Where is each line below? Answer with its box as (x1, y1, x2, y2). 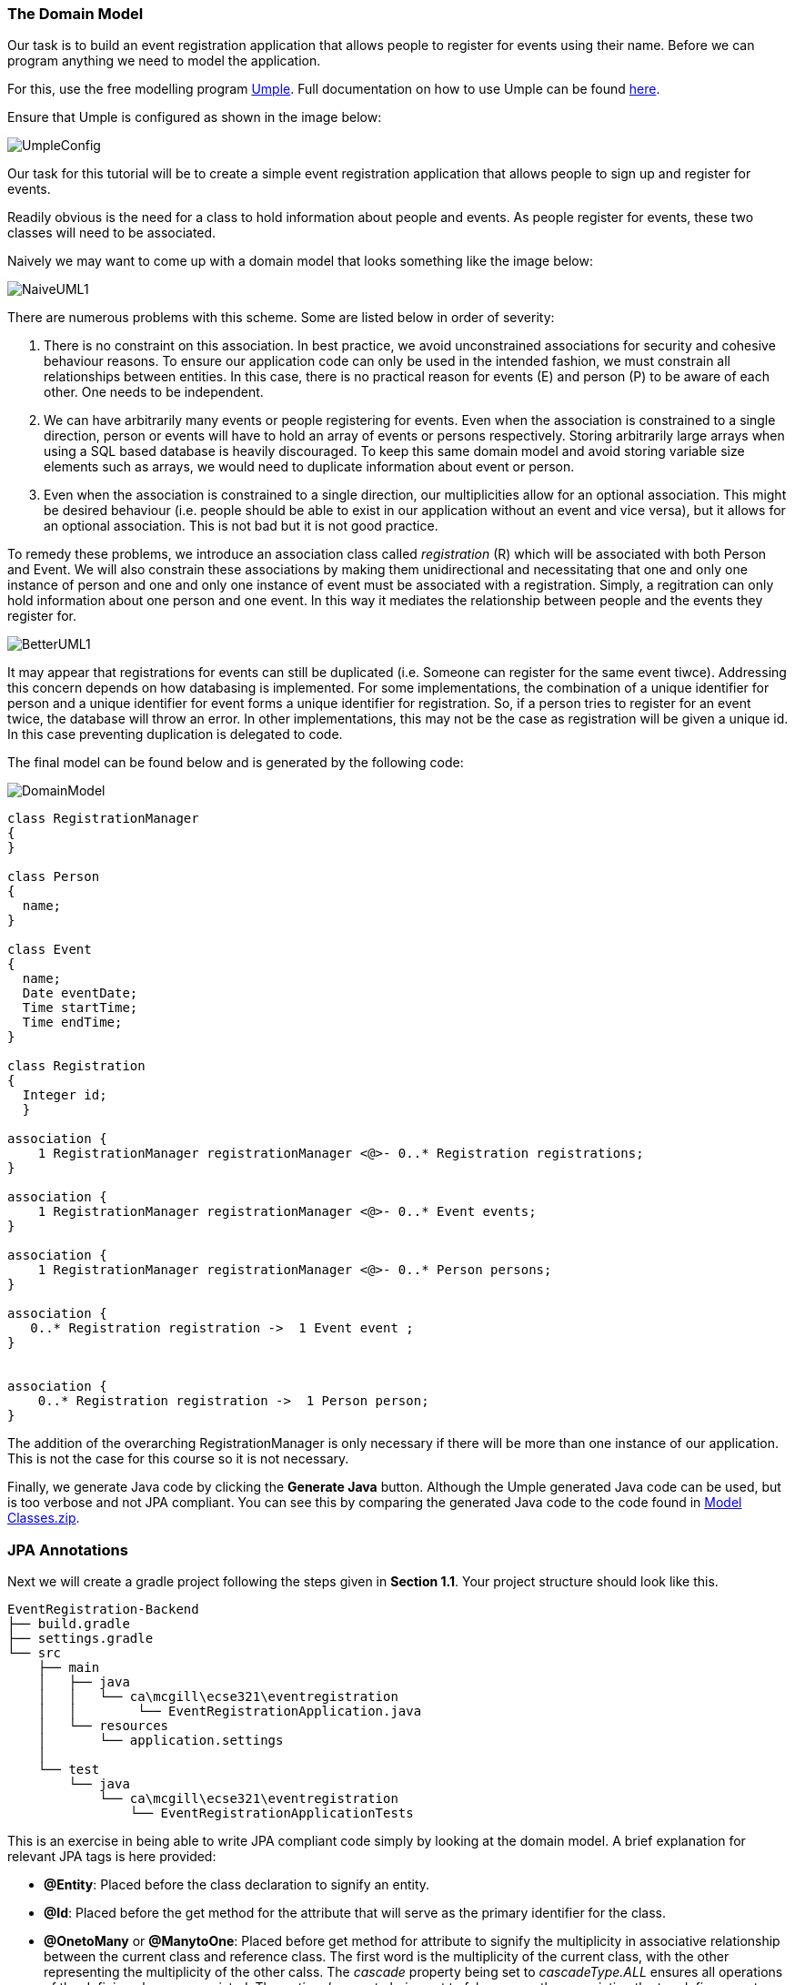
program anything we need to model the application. (7, 53, 321, 69)
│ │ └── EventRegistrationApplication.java (37, 1704, 422, 1719)
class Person (7, 869, 100, 885)
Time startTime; (22, 1000, 138, 1016)
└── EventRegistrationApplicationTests (129, 1806, 414, 1821)
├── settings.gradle (7, 1631, 154, 1646)
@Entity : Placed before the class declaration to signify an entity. (44, 1877, 430, 1893)
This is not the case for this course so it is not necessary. (7, 1451, 349, 1467)
